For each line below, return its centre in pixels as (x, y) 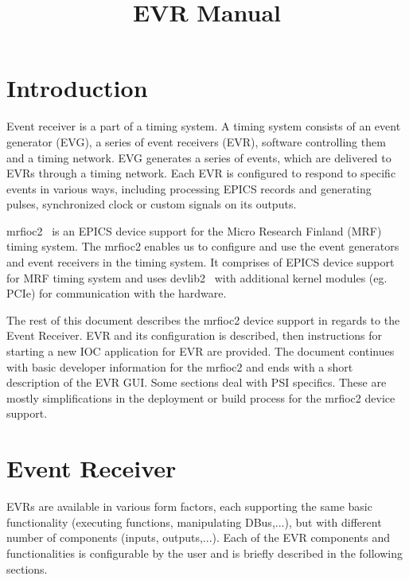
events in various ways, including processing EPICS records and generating (189, 188)
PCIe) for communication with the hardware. (117, 293)
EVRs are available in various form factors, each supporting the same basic (189, 506)
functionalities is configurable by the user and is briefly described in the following (204, 553)
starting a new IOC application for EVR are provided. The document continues (201, 351)
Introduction (77, 88)
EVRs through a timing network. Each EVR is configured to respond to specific (201, 173)
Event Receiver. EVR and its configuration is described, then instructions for (194, 335)
